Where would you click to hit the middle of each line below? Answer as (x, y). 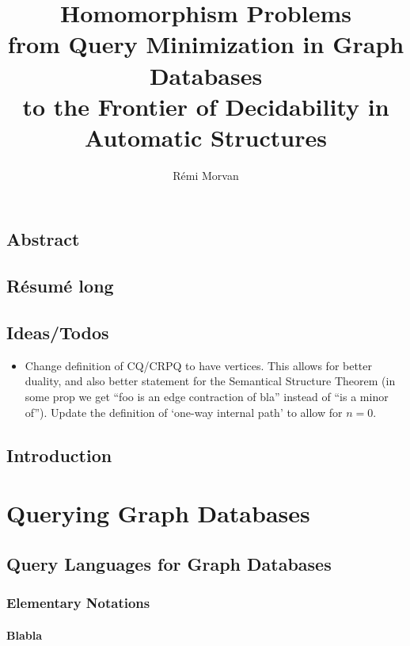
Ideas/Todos (58, 333)
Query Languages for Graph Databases (169, 563)
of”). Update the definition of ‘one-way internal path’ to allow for (184, 412)
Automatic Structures (206, 137)
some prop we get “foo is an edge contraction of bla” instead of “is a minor (207, 397)
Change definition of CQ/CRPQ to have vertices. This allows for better (199, 365)
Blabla (24, 635)
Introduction (59, 455)
